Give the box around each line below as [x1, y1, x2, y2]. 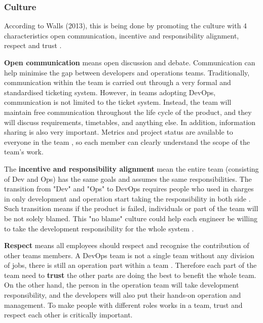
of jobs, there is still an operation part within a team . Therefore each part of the [4, 260, 257, 270]
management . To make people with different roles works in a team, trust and [4, 299, 243, 310]
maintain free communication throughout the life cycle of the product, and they [4, 106, 252, 117]
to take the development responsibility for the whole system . [4, 223, 194, 233]
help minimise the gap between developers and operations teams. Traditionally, [4, 67, 250, 77]
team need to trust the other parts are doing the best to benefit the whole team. [4, 269, 256, 280]
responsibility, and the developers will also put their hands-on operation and [4, 290, 241, 300]
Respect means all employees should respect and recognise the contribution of [4, 240, 249, 251]
